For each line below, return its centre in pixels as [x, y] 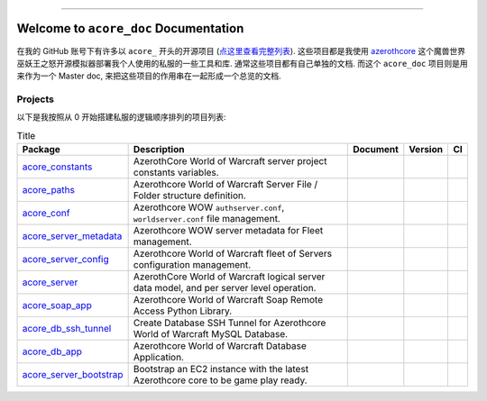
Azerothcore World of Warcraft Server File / [225, 185]
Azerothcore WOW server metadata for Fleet [228, 231]
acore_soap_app [57, 305]
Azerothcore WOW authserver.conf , [209, 207]
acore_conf [46, 214]
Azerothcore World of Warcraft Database [220, 346]
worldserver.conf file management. [207, 219]
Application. [159, 358]
